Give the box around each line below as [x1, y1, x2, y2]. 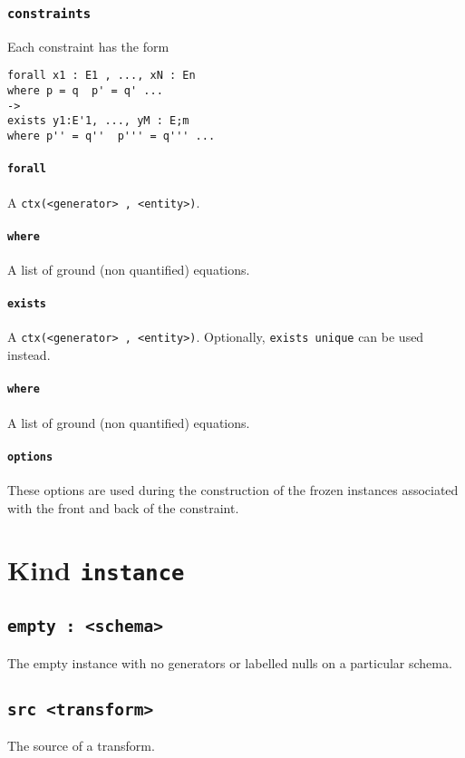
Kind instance [7, 551, 185, 588]
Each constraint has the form [7, 36, 170, 55]
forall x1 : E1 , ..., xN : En [7, 69, 196, 83]
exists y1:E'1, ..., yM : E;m [7, 114, 189, 128]
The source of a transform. [7, 735, 155, 754]
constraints [7, 5, 92, 21]
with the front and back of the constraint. [7, 498, 239, 517]
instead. [7, 345, 51, 364]
